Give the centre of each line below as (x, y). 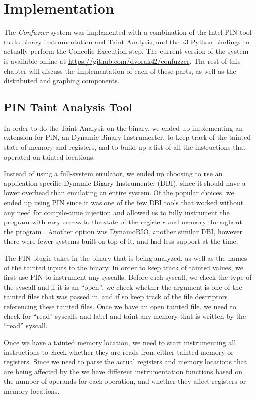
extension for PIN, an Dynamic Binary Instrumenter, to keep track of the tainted (127, 137)
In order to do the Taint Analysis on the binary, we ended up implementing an (124, 127)
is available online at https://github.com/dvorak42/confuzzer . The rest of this (122, 61)
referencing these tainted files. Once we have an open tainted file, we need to (120, 306)
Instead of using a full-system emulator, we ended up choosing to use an (113, 173)
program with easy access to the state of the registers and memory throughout (123, 222)
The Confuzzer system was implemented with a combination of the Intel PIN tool (128, 32)
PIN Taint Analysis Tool (68, 107)
